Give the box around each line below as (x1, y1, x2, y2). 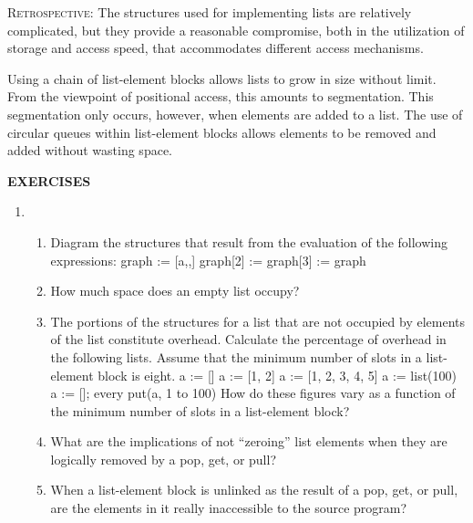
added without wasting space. (7, 141, 172, 160)
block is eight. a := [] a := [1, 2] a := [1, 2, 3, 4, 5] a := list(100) (98, 365, 457, 384)
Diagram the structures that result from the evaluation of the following (50, 232, 448, 251)
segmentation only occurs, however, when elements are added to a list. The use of (7, 104, 463, 123)
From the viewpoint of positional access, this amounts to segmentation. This (7, 87, 434, 106)
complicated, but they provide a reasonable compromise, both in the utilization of (7, 20, 465, 39)
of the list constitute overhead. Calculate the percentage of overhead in (50, 329, 447, 349)
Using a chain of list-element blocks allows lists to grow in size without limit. (7, 68, 437, 88)
